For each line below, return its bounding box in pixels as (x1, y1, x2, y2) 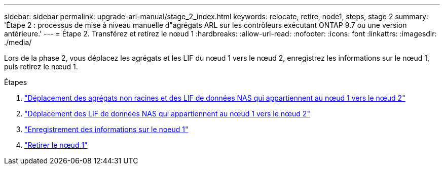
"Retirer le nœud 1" (24, 141, 88, 149)
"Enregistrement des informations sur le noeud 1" (24, 125, 189, 134)
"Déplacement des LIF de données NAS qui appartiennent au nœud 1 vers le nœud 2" (24, 109, 310, 118)
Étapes (4, 78, 27, 87)
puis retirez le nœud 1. (4, 62, 78, 71)
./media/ (4, 38, 32, 47)
